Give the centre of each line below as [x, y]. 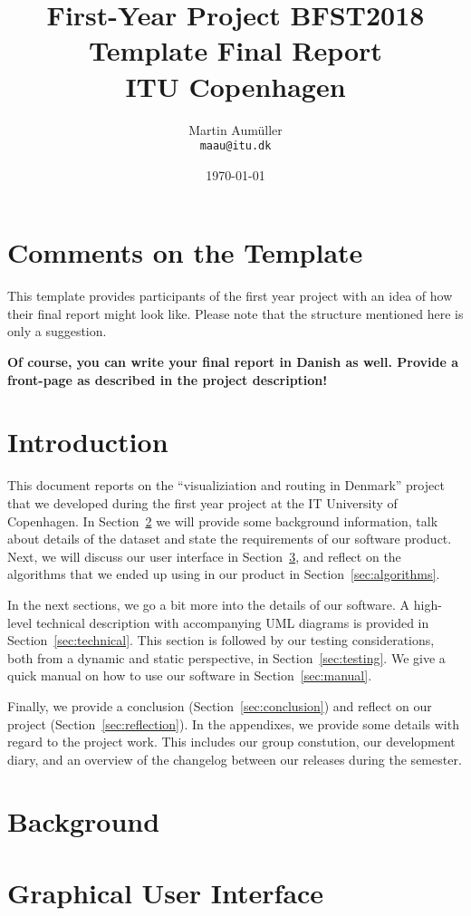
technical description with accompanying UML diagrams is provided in [232, 622]
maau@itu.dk [235, 146]
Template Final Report [235, 50]
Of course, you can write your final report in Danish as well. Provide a [233, 362]
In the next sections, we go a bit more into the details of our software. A [209, 604]
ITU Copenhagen [235, 86]
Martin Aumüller [235, 129]
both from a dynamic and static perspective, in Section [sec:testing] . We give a [226, 657]
